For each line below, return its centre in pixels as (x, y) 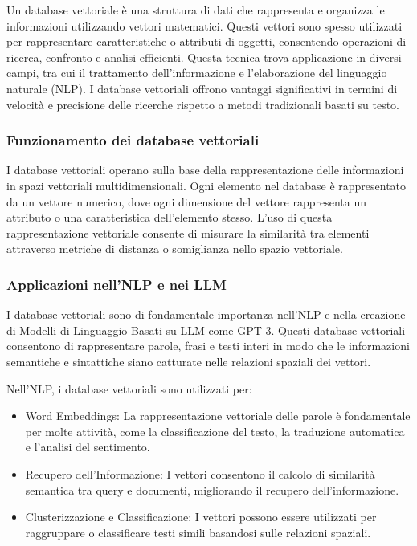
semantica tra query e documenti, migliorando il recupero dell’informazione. (212, 489)
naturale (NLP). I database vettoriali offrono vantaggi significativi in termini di (202, 88)
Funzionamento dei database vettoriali (133, 140)
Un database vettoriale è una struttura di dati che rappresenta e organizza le (196, 10)
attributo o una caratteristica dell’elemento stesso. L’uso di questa (170, 217)
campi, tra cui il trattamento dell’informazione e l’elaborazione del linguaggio (197, 73)
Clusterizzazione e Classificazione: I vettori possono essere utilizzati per (201, 517)
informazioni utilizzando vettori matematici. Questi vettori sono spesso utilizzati (204, 25)
